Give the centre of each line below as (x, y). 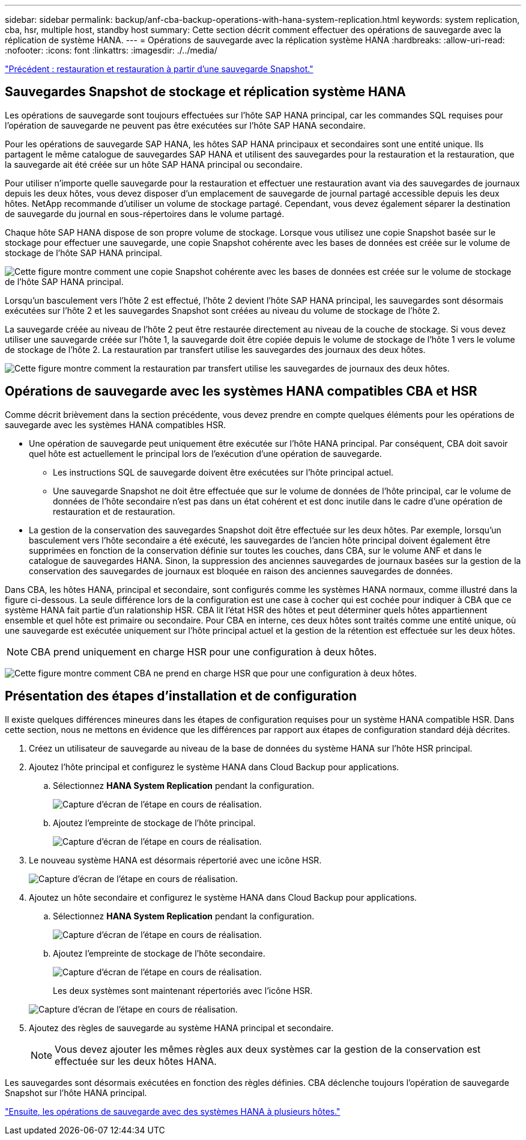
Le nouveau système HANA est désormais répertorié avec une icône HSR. (175, 860)
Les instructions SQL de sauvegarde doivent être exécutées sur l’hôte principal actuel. (223, 472)
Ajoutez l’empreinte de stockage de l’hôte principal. (154, 823)
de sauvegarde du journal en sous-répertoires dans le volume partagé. (145, 213)
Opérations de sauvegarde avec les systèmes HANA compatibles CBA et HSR (241, 391)
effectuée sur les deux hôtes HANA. (136, 1061)
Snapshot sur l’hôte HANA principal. (76, 1092)
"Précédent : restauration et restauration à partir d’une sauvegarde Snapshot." (159, 69)
